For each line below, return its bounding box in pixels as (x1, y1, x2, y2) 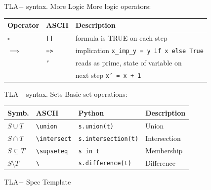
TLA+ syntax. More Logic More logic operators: (4, 1, 151, 11)
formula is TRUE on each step (75, 32, 168, 43)
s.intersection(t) (78, 135, 139, 142)
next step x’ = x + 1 (75, 69, 141, 80)
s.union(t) (78, 123, 114, 130)
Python (78, 107, 104, 118)
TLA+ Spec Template (4, 176, 71, 187)
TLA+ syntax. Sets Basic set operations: (4, 88, 127, 99)
